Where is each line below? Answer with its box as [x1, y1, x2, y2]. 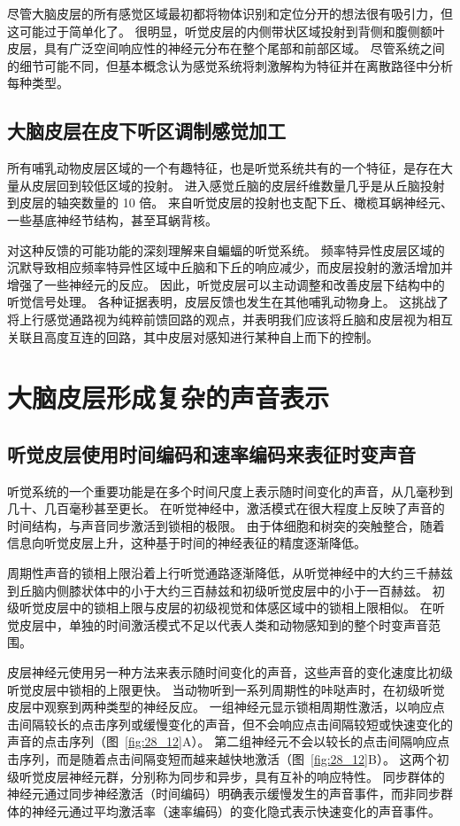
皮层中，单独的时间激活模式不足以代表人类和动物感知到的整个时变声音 [19, 615, 428, 634]
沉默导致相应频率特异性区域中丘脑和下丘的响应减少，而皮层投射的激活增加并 [7, 258, 453, 277]
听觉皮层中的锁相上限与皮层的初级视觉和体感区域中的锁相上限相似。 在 [19, 598, 433, 617]
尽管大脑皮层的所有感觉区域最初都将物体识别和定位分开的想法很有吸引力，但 [7, 4, 453, 22]
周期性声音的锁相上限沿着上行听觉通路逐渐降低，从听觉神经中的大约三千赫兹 [7, 564, 453, 582]
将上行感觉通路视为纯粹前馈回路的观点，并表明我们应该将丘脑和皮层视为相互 [7, 309, 453, 328]
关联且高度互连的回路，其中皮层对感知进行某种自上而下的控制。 [7, 327, 379, 346]
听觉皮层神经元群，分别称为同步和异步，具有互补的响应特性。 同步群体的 [19, 767, 445, 785]
